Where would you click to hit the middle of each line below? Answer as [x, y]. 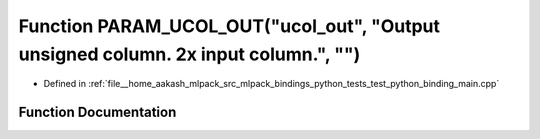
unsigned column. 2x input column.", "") [189, 54]
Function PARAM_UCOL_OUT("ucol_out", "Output [229, 26]
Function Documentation [97, 112]
